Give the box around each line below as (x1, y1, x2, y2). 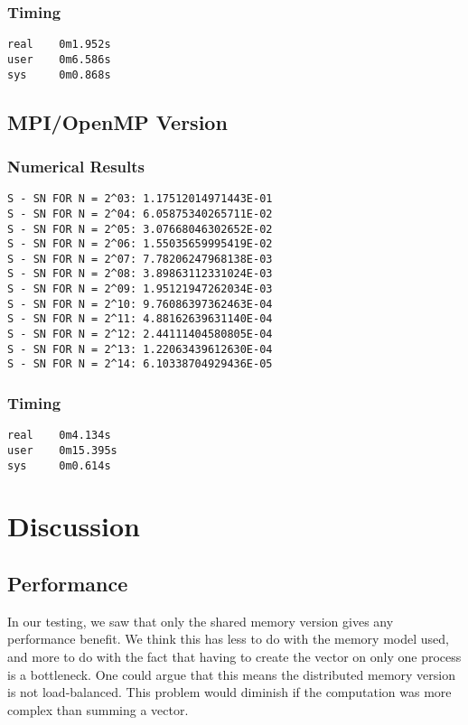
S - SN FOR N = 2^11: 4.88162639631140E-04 (7, 312, 273, 326)
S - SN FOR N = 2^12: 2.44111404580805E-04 (7, 328, 273, 341)
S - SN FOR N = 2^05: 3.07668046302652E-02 (7, 222, 273, 236)
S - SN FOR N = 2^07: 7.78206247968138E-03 (7, 252, 273, 265)
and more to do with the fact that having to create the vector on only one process (7, 647, 462, 666)
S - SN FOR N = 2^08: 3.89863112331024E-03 (7, 267, 273, 281)
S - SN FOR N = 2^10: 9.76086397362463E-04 (7, 297, 273, 311)
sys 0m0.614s (7, 459, 111, 472)
